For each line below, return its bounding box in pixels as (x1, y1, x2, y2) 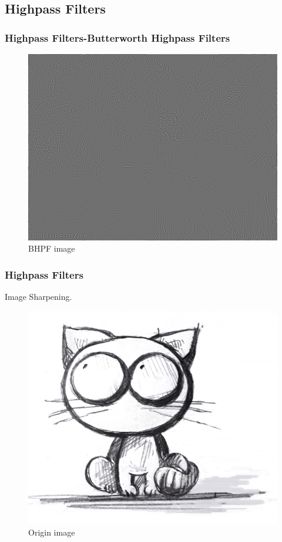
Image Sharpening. (5, 290, 72, 303)
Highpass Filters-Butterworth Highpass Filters (5, 30, 230, 45)
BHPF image (28, 242, 75, 255)
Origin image (28, 526, 75, 538)
